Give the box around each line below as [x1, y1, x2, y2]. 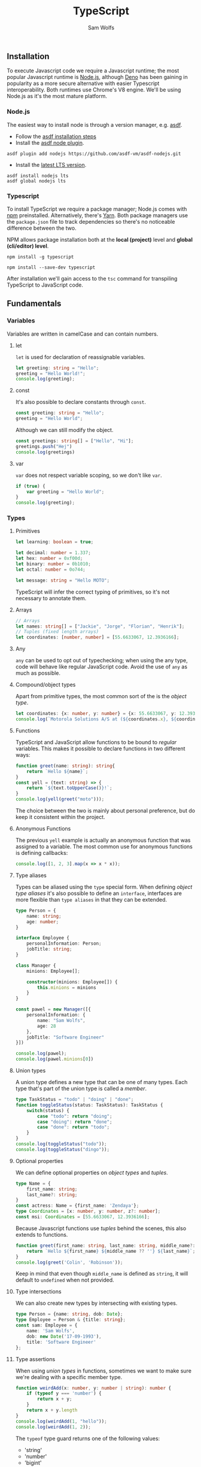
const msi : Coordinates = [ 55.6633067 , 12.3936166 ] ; [15, 1214, 150, 1220]
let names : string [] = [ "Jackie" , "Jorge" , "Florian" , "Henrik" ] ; [15, 623, 185, 629]
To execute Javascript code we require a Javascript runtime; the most [7, 67, 179, 74]
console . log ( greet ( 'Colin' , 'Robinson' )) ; [15, 1259, 123, 1265]
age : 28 [37, 1023, 56, 1029]
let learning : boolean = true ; [15, 539, 94, 545]
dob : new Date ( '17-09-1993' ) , [26, 1333, 102, 1340]
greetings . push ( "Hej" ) [15, 443, 72, 449]
